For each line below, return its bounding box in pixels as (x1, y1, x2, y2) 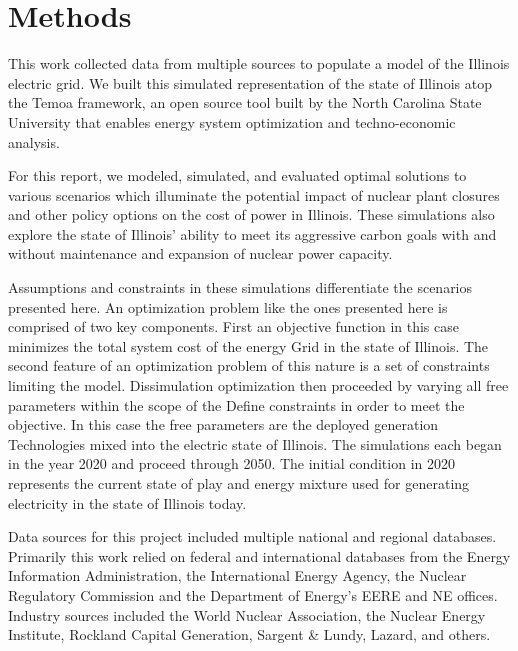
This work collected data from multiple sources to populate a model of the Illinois (8, 53, 510, 74)
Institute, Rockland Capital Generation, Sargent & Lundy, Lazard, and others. (8, 624, 491, 645)
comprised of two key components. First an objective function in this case (8, 316, 459, 337)
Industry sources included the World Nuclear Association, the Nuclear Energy (8, 604, 486, 625)
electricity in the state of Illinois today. (8, 492, 247, 513)
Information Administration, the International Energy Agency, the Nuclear (8, 565, 467, 586)
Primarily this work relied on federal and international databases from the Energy (8, 545, 511, 566)
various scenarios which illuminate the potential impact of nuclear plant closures (8, 184, 500, 205)
